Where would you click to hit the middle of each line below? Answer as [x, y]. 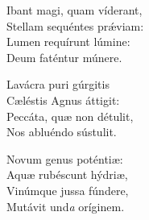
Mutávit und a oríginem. [66, 206]
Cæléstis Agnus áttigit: [63, 100]
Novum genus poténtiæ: [65, 158]
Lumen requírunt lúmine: [68, 42]
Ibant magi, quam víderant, [74, 10]
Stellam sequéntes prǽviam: [75, 25]
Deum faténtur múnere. [64, 57]
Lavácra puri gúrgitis [58, 84]
